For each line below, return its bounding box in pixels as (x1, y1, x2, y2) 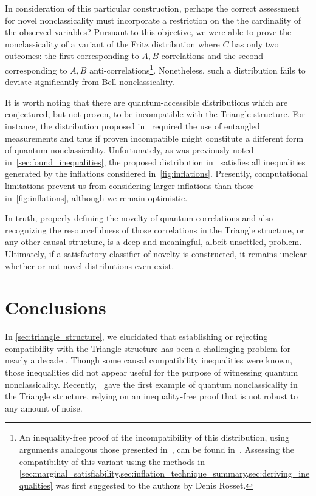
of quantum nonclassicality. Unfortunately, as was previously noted (5, 143, 254, 156)
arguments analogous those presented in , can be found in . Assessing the (19, 443, 294, 455)
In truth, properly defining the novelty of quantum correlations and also (5, 212, 273, 224)
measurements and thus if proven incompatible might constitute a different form (5, 131, 304, 144)
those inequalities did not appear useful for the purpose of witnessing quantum (5, 366, 298, 379)
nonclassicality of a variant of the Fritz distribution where (5, 37, 220, 50)
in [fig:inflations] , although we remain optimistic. (5, 191, 188, 204)
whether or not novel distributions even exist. (5, 259, 174, 272)
